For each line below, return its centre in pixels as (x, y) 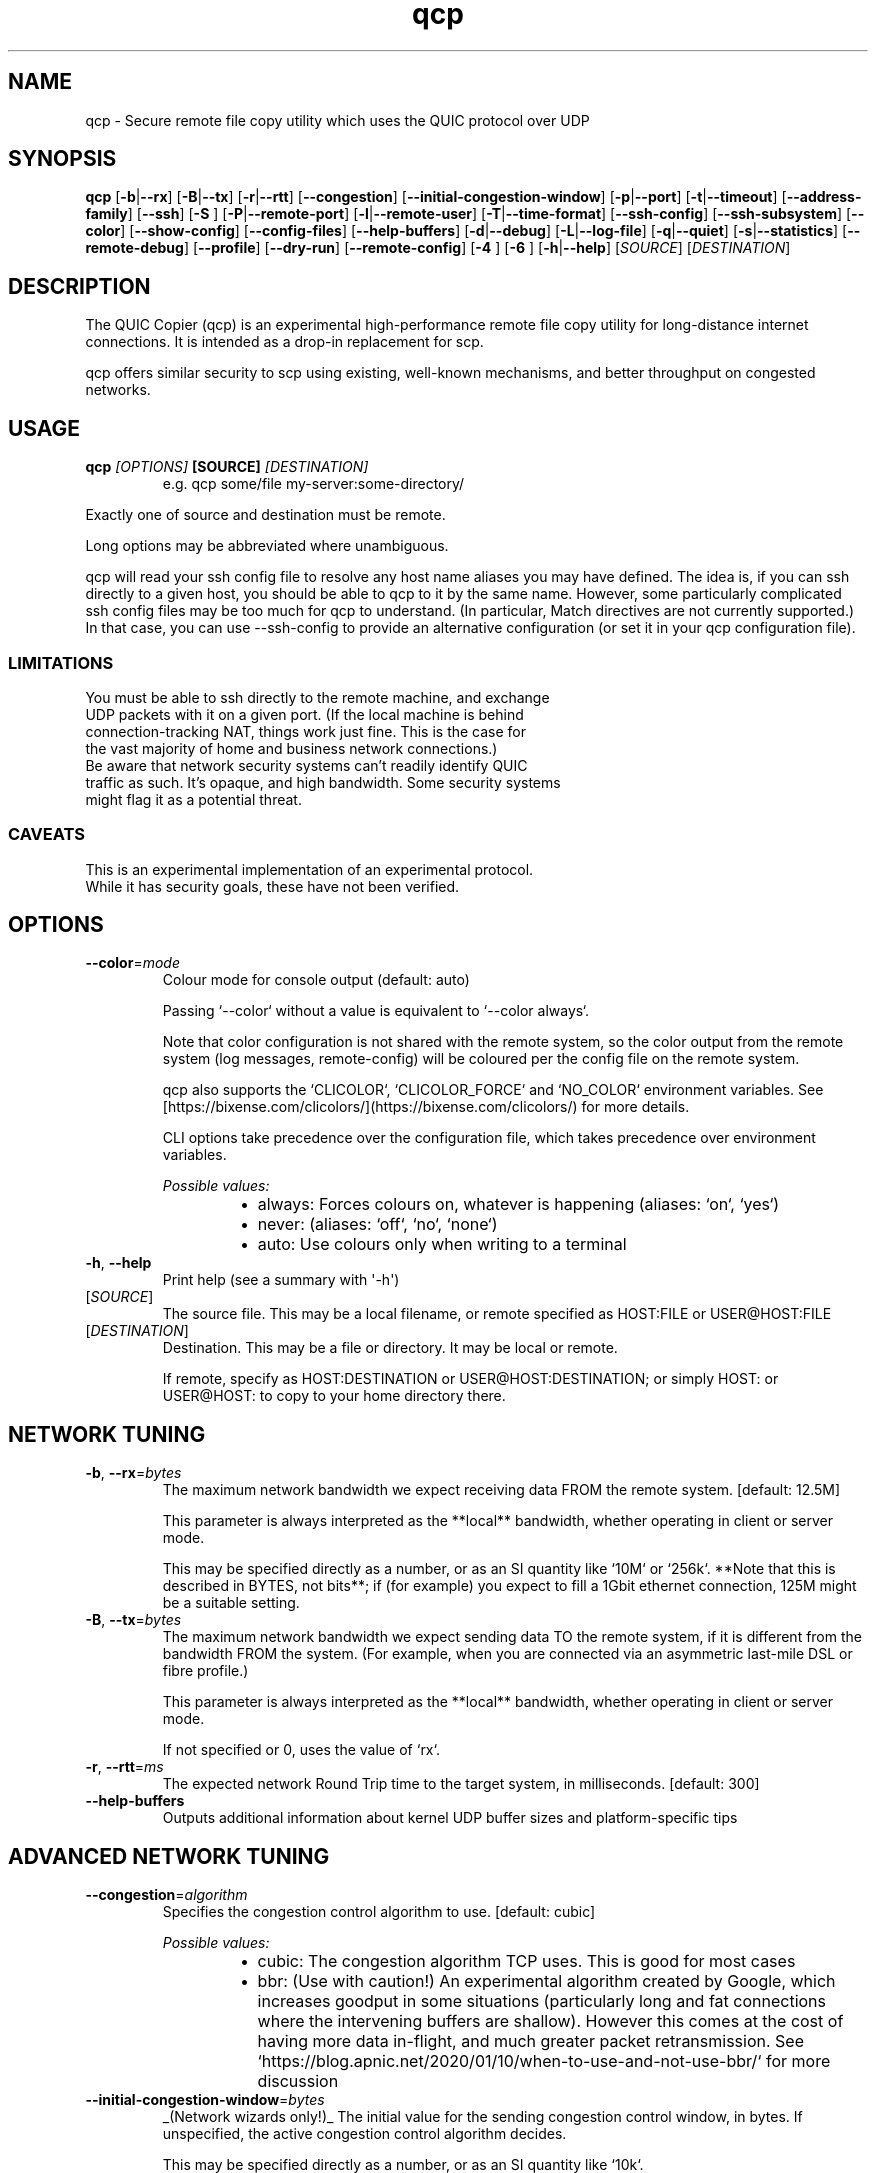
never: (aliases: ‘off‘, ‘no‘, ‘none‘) (377, 1224)
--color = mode (132, 963)
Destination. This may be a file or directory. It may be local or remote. (390, 1348)
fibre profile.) (205, 1671)
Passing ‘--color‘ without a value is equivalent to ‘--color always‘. (375, 1011)
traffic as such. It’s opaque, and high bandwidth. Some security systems (323, 782)
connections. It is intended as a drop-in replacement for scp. (284, 342)
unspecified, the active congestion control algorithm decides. (364, 2134)
